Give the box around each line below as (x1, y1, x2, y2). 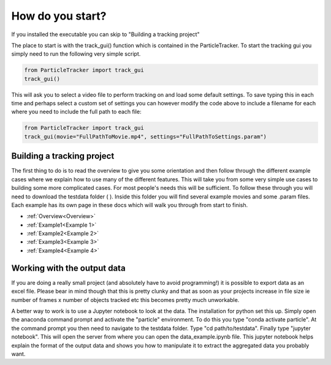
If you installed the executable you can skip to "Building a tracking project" (11, 31, 200, 38)
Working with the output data (11, 263, 126, 273)
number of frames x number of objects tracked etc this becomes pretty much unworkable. (11, 296, 240, 303)
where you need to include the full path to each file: (11, 108, 142, 116)
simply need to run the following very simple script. (11, 50, 141, 58)
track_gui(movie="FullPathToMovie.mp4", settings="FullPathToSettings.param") (24, 133, 267, 140)
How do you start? (11, 9, 107, 23)
